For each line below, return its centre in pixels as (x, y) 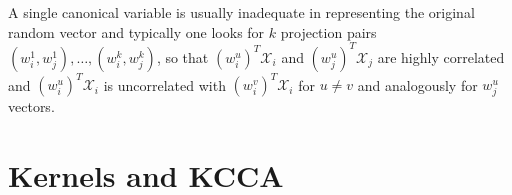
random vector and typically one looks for (136, 31)
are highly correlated (441, 56)
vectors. (31, 106)
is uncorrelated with (164, 84)
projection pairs (328, 31)
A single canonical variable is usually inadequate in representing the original (241, 12)
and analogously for (417, 84)
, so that (182, 56)
